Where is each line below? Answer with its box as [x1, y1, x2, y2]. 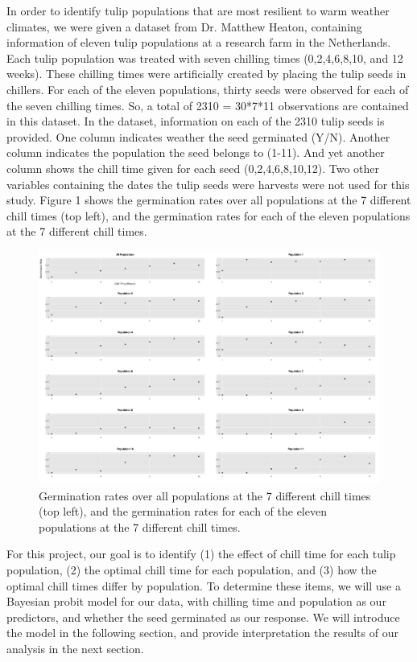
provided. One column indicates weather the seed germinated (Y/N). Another [6, 128, 390, 145]
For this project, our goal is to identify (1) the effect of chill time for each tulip [6, 545, 396, 562]
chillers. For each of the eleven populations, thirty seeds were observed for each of [6, 80, 409, 97]
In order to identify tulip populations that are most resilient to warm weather [6, 2, 390, 19]
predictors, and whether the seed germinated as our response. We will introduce [6, 608, 400, 625]
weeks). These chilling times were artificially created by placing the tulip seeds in [6, 65, 407, 82]
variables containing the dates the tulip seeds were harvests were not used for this [6, 175, 410, 192]
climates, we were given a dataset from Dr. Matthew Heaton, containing [6, 18, 362, 35]
